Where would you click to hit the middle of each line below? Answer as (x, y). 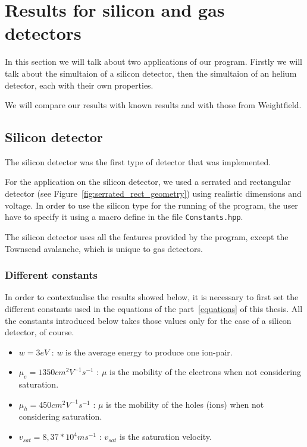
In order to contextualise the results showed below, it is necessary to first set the (152, 297)
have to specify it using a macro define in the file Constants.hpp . (124, 217)
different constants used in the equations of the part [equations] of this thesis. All (154, 308)
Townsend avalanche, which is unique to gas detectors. (104, 248)
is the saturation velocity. (165, 437)
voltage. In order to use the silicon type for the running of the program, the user (151, 205)
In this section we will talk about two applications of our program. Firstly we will (153, 62)
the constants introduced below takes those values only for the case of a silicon (148, 320)
